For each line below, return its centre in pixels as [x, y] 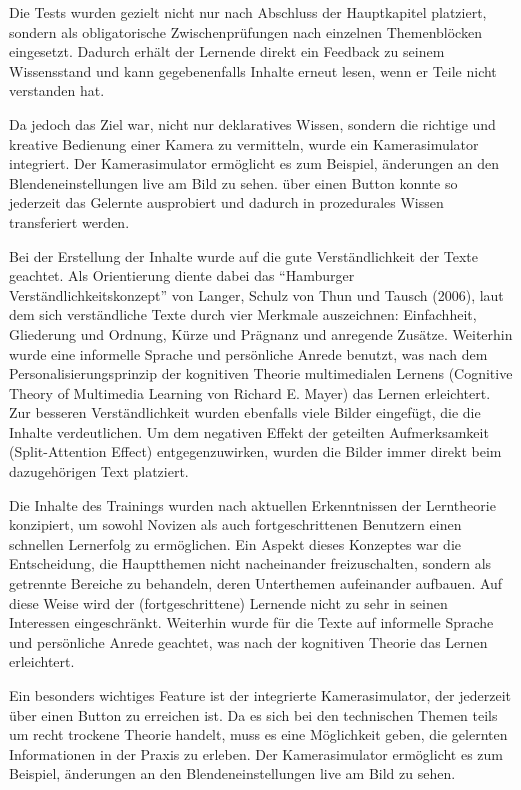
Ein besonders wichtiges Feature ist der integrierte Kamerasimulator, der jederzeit [260, 695]
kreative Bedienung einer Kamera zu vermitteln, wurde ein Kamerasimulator [244, 143]
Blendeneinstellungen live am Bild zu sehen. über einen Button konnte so [233, 182]
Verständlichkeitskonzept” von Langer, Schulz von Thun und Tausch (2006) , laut [256, 294]
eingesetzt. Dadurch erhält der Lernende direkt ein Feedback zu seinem [227, 51]
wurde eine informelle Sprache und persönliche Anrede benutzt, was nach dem [248, 353]
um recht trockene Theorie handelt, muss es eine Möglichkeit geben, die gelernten [258, 734]
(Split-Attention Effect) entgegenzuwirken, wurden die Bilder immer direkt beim [255, 451]
